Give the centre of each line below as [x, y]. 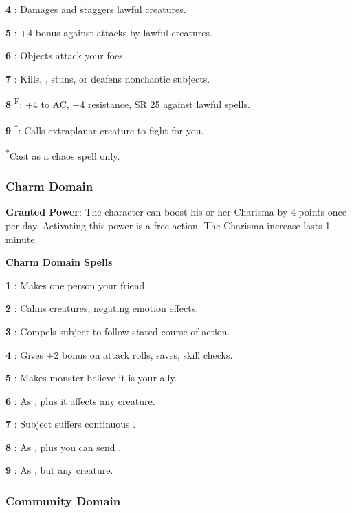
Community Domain [63, 500]
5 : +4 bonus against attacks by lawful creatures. [109, 32]
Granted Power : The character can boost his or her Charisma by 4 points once [176, 212]
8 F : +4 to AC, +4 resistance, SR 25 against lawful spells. [128, 103]
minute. [22, 239]
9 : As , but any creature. [59, 470]
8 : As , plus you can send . [64, 447]
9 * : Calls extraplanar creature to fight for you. [105, 129]
